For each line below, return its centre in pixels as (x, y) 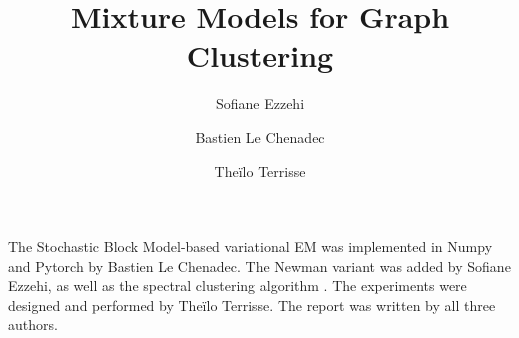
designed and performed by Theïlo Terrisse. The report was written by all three (252, 304)
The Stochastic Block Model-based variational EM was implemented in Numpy (250, 246)
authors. (33, 324)
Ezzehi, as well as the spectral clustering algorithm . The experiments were (237, 285)
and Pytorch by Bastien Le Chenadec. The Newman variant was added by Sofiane (259, 265)
